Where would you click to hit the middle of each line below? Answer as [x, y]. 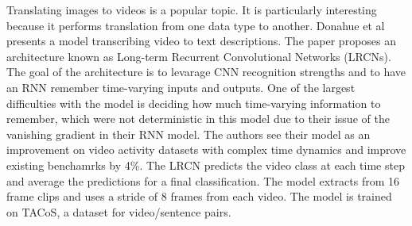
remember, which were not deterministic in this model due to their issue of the [198, 119]
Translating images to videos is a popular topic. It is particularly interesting [192, 10]
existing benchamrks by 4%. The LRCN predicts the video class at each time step [206, 165]
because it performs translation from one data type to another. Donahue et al [196, 25]
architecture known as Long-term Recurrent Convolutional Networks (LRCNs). [199, 56]
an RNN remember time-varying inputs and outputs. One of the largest [181, 87]
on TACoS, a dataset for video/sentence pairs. [119, 211]
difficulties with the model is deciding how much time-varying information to [194, 103]
